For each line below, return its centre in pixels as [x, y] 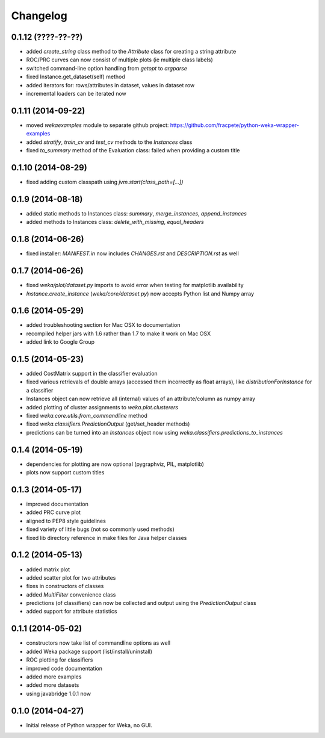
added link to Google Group [60, 342]
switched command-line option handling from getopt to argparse [107, 68]
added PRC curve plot [54, 512]
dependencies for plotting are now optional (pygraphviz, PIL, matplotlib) [115, 464]
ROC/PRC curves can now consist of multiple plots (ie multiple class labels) [119, 60]
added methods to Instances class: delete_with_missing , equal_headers [115, 222]
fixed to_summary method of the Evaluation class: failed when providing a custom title [133, 150]
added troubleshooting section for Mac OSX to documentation [103, 325]
